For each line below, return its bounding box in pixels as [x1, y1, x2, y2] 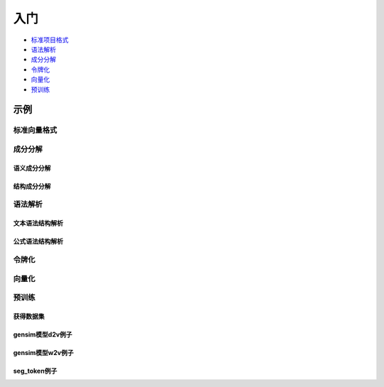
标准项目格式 [31, 36, 69, 44]
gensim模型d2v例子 [13, 330, 73, 339]
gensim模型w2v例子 [13, 348, 74, 356]
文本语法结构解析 [13, 219, 63, 227]
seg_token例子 [13, 366, 58, 375]
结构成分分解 [13, 182, 51, 190]
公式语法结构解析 [13, 237, 63, 246]
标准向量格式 [13, 125, 58, 135]
